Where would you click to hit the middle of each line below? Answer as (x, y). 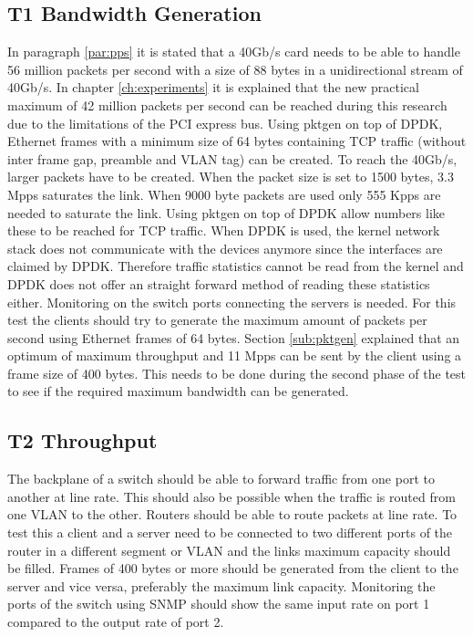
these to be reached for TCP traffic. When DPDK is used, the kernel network (224, 230)
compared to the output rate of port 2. (116, 622)
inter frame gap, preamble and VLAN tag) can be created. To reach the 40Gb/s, (232, 158)
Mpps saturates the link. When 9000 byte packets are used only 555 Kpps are (224, 194)
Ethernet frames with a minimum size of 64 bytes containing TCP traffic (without (237, 141)
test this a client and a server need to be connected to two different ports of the (230, 533)
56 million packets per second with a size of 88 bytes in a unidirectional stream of (235, 69)
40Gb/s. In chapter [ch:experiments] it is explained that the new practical (213, 87)
